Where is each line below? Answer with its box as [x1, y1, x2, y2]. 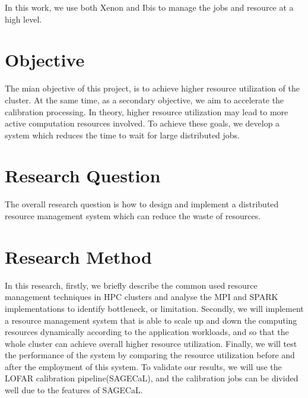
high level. [5, 12, 42, 25]
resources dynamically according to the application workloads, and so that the [5, 326, 289, 338]
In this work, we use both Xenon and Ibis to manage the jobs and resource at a [5, 1, 294, 13]
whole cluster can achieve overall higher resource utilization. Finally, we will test [5, 337, 297, 349]
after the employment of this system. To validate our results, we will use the [5, 360, 282, 372]
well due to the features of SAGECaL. [5, 384, 143, 396]
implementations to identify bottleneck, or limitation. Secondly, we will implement [5, 302, 304, 314]
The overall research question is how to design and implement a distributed [5, 198, 279, 210]
